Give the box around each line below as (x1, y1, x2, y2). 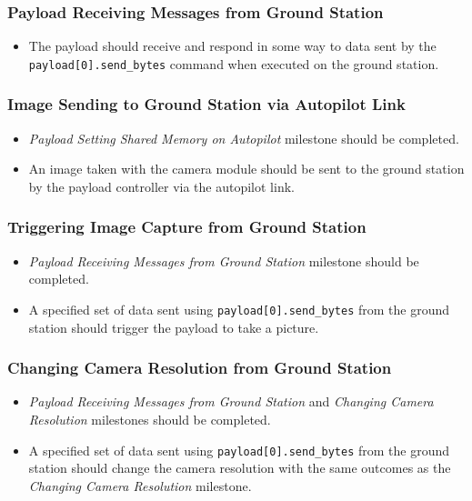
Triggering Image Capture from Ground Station (7, 215, 367, 238)
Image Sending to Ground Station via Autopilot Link (7, 93, 406, 115)
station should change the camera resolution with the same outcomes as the (28, 458, 451, 477)
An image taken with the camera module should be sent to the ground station (28, 159, 465, 178)
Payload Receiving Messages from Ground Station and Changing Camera (28, 392, 434, 411)
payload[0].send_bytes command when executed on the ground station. (28, 54, 439, 73)
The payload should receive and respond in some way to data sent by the (28, 36, 437, 55)
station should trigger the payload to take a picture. (28, 317, 319, 336)
